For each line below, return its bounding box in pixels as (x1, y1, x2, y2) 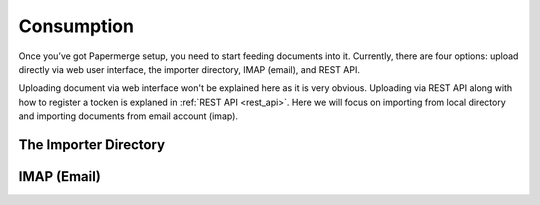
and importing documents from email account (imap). (18, 110, 239, 122)
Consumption (18, 15, 135, 37)
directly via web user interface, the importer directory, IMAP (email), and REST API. (18, 63, 360, 75)
